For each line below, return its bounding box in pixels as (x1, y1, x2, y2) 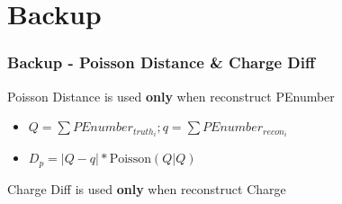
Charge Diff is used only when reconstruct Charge (7, 179, 286, 198)
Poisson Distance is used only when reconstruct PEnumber (7, 86, 335, 105)
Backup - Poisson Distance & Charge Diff (7, 51, 315, 74)
